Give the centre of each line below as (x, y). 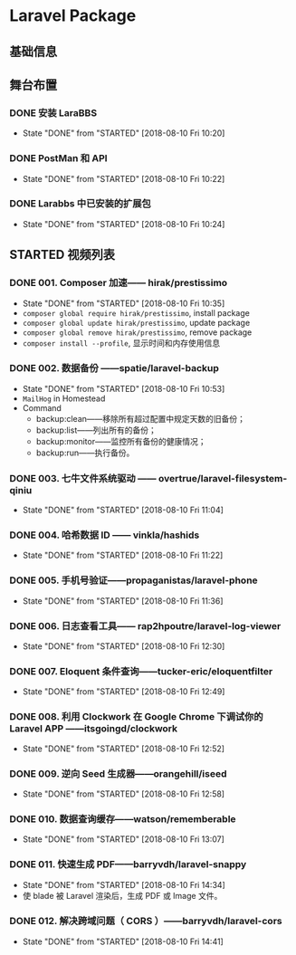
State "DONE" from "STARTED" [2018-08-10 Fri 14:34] (124, 884)
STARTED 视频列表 (62, 255)
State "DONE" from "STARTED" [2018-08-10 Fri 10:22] (124, 178)
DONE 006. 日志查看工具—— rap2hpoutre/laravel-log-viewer (145, 626)
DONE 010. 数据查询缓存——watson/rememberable (123, 818)
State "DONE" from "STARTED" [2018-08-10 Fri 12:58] (123, 794)
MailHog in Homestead (64, 398)
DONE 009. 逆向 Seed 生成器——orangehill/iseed (118, 773)
